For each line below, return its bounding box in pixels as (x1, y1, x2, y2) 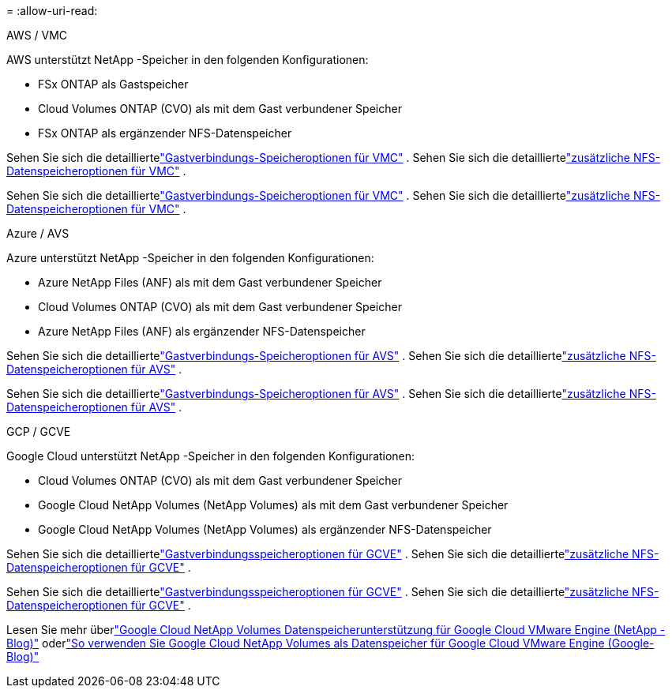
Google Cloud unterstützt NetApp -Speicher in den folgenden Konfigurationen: (6, 449, 415, 463)
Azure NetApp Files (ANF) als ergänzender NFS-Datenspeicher (38, 324, 366, 338)
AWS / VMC (6, 28, 68, 42)
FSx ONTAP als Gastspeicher (38, 77, 189, 91)
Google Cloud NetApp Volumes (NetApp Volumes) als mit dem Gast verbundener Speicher (38, 498, 509, 512)
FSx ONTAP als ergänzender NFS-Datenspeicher (38, 126, 292, 140)
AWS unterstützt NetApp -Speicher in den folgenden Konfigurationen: (6, 53, 369, 66)
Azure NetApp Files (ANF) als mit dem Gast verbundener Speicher (38, 276, 382, 289)
